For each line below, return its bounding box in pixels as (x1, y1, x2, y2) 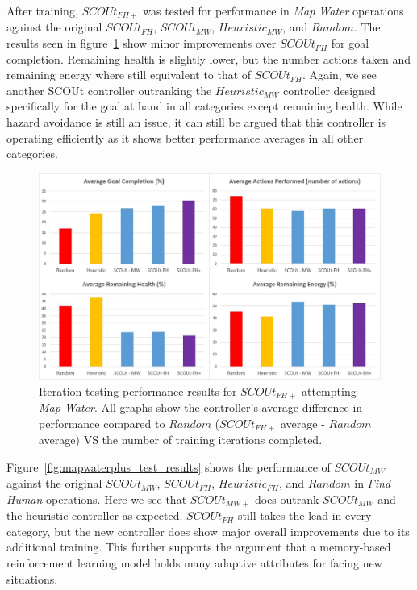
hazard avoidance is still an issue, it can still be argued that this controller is (6, 114, 386, 131)
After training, (6, 2, 78, 19)
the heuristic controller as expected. (6, 507, 183, 524)
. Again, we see (302, 66, 377, 83)
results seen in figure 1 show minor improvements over (6, 35, 277, 52)
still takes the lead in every (237, 507, 372, 524)
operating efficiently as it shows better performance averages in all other (6, 129, 364, 146)
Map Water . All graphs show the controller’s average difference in (39, 399, 363, 416)
